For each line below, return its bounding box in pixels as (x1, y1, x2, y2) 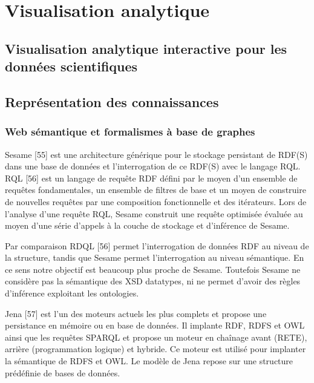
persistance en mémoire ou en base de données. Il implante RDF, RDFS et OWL (5, 319, 305, 332)
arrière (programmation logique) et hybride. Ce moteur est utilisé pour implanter (5, 342, 306, 355)
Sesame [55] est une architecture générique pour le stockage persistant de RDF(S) (5, 148, 308, 160)
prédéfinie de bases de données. (5, 366, 120, 379)
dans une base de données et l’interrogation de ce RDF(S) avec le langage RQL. (5, 160, 301, 172)
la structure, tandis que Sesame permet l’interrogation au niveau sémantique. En (5, 251, 304, 264)
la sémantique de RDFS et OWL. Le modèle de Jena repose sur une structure (5, 355, 293, 367)
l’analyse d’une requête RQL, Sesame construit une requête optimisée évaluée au (5, 207, 303, 220)
